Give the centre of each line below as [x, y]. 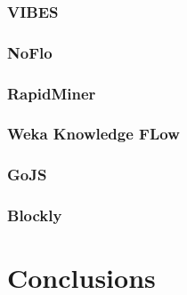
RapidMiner [52, 93]
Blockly [35, 215]
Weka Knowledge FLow [93, 134]
